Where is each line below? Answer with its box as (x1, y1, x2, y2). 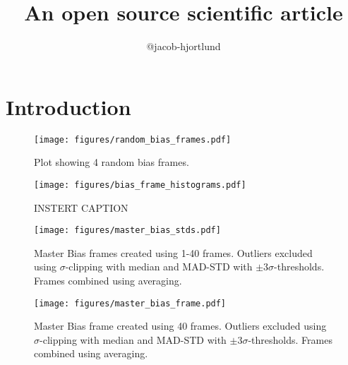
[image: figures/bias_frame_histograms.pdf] (34, 179, 246, 190)
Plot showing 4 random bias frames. (34, 155, 189, 169)
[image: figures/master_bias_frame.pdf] (34, 298, 227, 309)
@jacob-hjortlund (146, 39, 221, 54)
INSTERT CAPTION (34, 200, 128, 215)
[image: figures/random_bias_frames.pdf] (34, 134, 232, 145)
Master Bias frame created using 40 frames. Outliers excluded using (34, 318, 327, 333)
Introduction (6, 92, 131, 121)
